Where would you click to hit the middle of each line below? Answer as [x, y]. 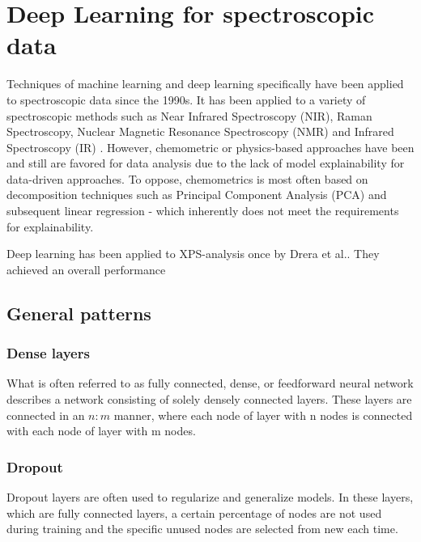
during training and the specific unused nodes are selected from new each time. [202, 529]
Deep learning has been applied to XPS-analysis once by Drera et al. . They [193, 254]
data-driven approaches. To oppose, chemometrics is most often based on [187, 178]
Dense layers [48, 353]
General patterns [79, 313]
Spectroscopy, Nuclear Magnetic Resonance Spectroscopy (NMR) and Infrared [200, 131]
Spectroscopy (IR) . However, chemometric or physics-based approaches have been [210, 147]
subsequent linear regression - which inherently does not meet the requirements [203, 211]
